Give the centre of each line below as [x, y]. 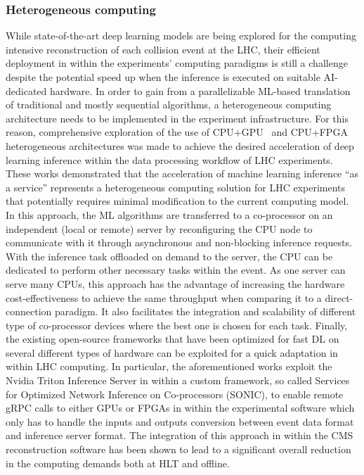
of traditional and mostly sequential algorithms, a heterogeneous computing [169, 104]
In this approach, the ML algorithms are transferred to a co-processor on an [169, 214]
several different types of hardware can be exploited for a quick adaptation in [172, 352]
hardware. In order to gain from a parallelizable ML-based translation [200, 90]
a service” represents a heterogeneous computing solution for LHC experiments [176, 187]
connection [29, 311]
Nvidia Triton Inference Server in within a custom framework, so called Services [178, 380]
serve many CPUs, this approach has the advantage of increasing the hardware [175, 283]
